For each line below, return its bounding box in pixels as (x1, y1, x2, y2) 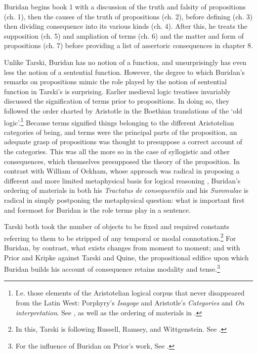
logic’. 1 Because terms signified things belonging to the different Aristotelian (4, 116, 234, 127)
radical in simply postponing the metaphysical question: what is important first (4, 194, 245, 205)
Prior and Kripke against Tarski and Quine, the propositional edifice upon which (4, 252, 249, 262)
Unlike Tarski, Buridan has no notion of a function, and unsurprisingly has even (4, 57, 247, 67)
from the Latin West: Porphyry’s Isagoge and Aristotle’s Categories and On (15, 297, 245, 307)
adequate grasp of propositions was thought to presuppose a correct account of (4, 136, 243, 147)
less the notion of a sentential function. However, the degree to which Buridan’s (4, 66, 245, 77)
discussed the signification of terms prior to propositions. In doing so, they (4, 96, 229, 106)
